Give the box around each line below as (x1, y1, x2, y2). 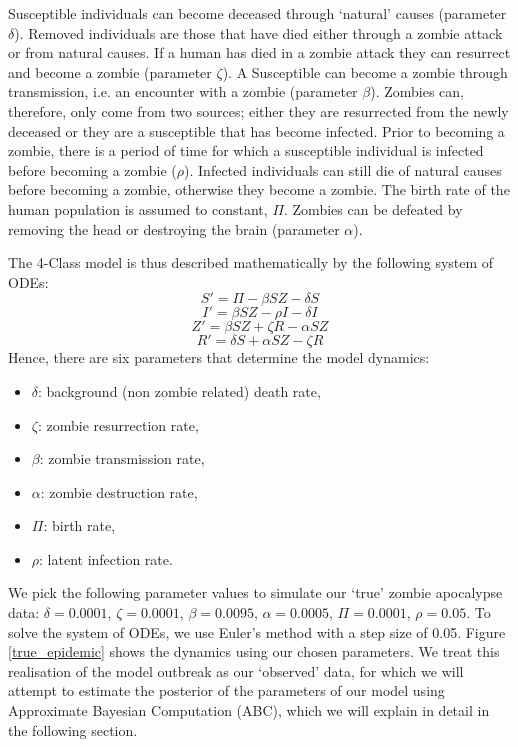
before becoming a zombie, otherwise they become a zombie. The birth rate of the (8, 179, 510, 200)
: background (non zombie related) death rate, (38, 380, 321, 401)
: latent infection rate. (39, 548, 173, 569)
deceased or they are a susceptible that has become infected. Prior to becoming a (8, 120, 505, 141)
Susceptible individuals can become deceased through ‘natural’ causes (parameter (8, 3, 507, 23)
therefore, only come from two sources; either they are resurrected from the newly (8, 100, 509, 121)
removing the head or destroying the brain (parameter (8, 218, 340, 239)
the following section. (8, 719, 138, 740)
